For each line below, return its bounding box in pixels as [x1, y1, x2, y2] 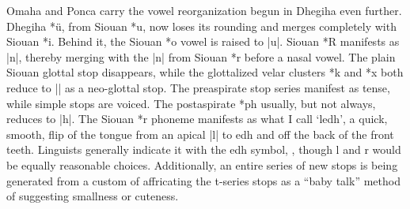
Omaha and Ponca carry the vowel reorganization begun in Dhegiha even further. [6, 2, 402, 18]
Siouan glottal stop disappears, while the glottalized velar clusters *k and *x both [6, 64, 404, 80]
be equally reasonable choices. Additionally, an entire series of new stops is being [6, 156, 398, 173]
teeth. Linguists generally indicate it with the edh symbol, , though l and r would [6, 141, 401, 158]
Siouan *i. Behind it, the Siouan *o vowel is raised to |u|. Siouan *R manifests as [6, 33, 400, 50]
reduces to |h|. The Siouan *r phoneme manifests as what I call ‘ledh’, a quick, [6, 110, 388, 127]
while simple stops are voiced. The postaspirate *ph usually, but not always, [6, 95, 376, 111]
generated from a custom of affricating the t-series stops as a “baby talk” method [6, 172, 401, 188]
